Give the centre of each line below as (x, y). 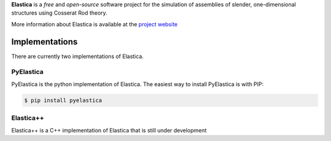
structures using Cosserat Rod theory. (59, 13)
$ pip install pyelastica (63, 100)
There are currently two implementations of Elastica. (78, 56)
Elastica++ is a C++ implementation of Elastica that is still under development (109, 130)
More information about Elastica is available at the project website (94, 24)
